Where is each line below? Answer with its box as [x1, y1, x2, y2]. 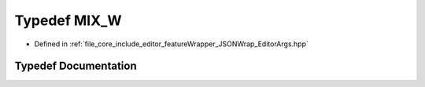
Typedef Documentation [14, 60, 137, 73]
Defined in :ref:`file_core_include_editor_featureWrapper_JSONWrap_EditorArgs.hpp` [34, 39, 309, 49]
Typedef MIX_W [14, 12, 122, 29]
